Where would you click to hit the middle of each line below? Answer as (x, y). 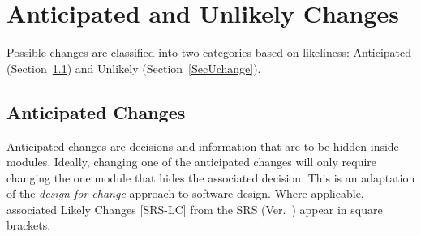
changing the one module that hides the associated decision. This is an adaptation (211, 177)
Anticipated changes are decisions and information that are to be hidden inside (203, 146)
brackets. (29, 225)
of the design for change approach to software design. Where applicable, (185, 193)
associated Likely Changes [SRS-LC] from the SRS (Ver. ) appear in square (195, 209)
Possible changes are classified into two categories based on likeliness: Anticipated (209, 52)
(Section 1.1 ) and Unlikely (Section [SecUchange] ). (134, 68)
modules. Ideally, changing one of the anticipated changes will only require (192, 162)
